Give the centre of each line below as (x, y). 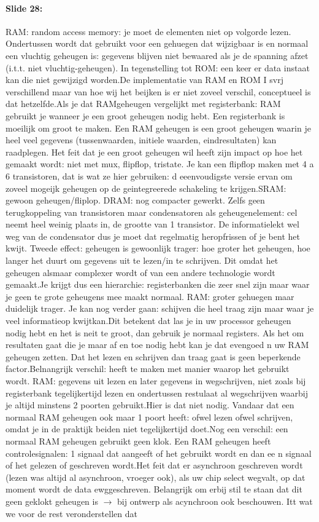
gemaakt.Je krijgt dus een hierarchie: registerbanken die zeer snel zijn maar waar (158, 284)
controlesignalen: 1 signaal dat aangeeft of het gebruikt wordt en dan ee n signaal (159, 453)
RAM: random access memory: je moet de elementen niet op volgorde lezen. (148, 31)
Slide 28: (24, 8)
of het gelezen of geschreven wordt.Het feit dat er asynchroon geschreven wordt (154, 465)
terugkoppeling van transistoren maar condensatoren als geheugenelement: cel (152, 212)
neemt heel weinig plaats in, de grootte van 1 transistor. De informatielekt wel (152, 224)
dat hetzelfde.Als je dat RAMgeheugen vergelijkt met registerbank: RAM (143, 104)
